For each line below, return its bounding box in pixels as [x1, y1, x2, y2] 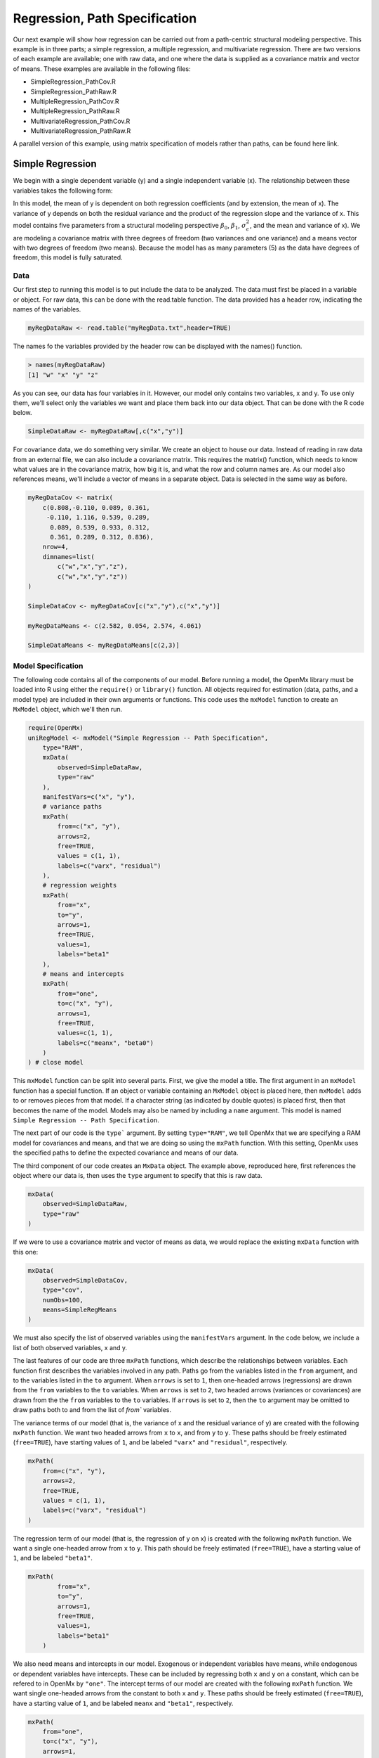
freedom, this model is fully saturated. [13, 253, 123, 262]
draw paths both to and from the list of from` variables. [13, 1406, 172, 1414]
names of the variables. [13, 305, 81, 314]
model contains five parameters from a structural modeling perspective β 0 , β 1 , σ [13, 221, 247, 231]
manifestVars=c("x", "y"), [42, 793, 136, 801]
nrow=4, [42, 543, 69, 551]
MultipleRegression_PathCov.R [30, 97, 119, 105]
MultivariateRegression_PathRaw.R [30, 127, 131, 135]
